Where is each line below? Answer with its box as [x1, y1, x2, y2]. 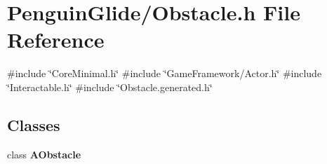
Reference [7, 25, 105, 54]
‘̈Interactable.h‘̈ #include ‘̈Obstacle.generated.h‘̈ [7, 79, 213, 94]
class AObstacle [7, 146, 81, 161]
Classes [7, 114, 60, 135]
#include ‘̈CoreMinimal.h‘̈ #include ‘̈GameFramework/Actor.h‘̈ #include [7, 66, 322, 81]
